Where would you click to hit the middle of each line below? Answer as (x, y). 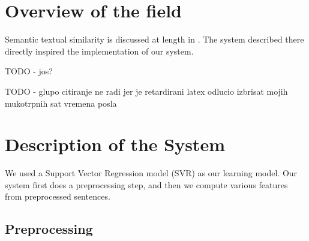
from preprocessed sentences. (58, 196)
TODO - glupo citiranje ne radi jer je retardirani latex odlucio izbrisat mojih (146, 91)
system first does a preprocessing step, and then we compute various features (146, 184)
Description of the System (115, 144)
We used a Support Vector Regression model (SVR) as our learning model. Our (151, 173)
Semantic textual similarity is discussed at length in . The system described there (154, 39)
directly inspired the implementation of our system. (99, 51)
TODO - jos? (29, 71)
